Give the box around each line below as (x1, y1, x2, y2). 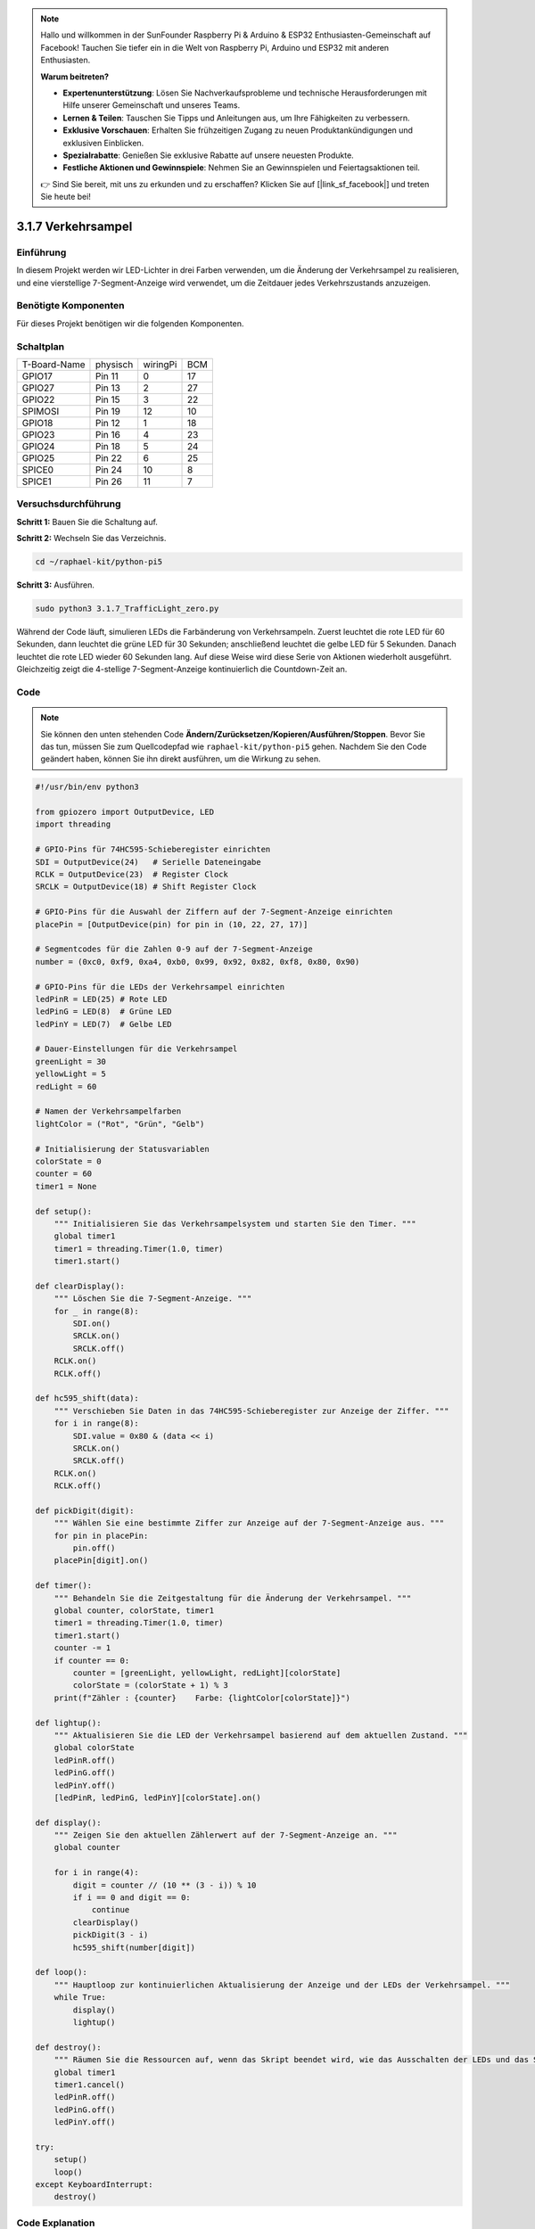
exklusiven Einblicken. (62, 137, 144, 148)
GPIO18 (21, 416, 53, 429)
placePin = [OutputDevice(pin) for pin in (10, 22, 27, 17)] (35, 919, 309, 929)
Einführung (16, 246, 67, 259)
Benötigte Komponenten (16, 300, 125, 312)
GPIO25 (21, 451, 55, 464)
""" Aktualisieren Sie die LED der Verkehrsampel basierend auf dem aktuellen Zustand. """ (53, 1730, 468, 1740)
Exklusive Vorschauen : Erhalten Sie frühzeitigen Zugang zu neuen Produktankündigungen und (62, 125, 414, 136)
